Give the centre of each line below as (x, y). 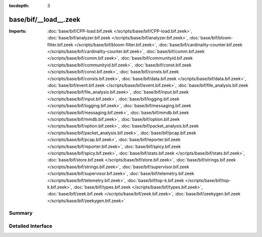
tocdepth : (19, 6)
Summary (21, 213)
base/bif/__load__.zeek (45, 19)
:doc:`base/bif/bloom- (211, 38)
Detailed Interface (31, 226)
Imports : (18, 31)
